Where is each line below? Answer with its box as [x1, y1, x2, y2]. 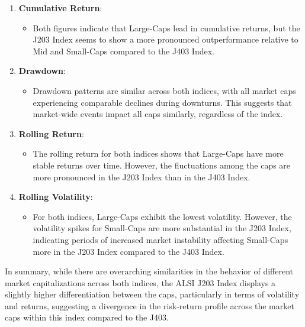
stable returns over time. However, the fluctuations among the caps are [33, 158, 291, 171]
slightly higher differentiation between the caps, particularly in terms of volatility [5, 288, 300, 300]
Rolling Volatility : [18, 190, 93, 203]
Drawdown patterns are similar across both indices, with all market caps [33, 84, 296, 96]
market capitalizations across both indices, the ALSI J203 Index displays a [5, 276, 276, 289]
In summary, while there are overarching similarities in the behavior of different [5, 265, 294, 277]
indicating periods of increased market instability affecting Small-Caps [33, 233, 288, 245]
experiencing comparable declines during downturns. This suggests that [33, 96, 292, 108]
